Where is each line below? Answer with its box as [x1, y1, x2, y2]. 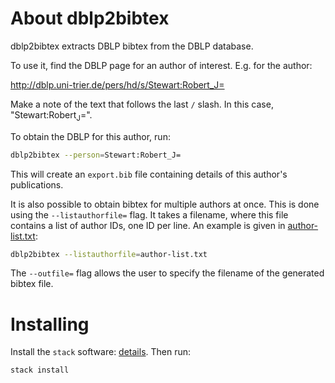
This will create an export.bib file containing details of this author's [10, 168, 288, 180]
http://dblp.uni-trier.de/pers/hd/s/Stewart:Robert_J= [10, 78, 225, 91]
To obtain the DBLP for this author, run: [10, 130, 171, 142]
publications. [10, 178, 64, 191]
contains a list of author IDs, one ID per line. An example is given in [10, 219, 286, 231]
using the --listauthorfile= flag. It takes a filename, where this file [10, 208, 289, 221]
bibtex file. [10, 278, 54, 290]
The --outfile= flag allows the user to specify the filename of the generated [10, 267, 325, 279]
